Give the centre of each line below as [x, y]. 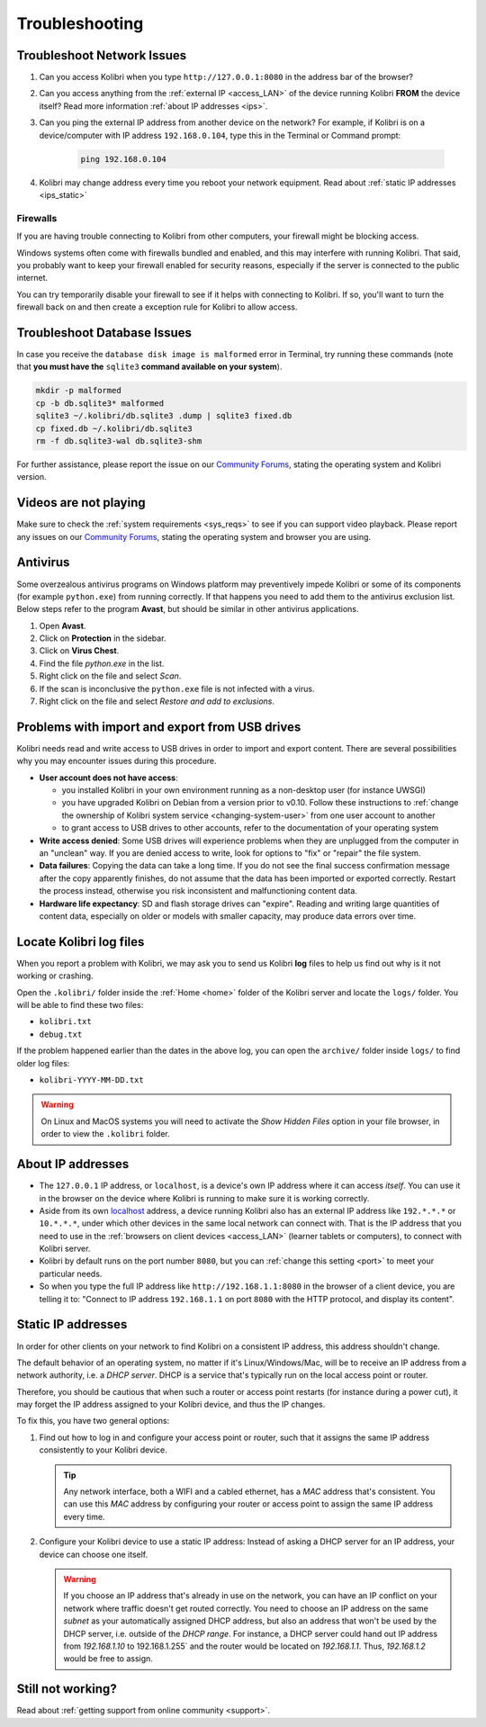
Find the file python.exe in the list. [102, 663]
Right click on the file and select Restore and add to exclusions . [157, 701]
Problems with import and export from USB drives [159, 727]
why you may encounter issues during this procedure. [117, 761]
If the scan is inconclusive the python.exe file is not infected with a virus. [177, 688]
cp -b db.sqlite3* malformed [100, 403]
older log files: [43, 1063]
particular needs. [71, 1273]
